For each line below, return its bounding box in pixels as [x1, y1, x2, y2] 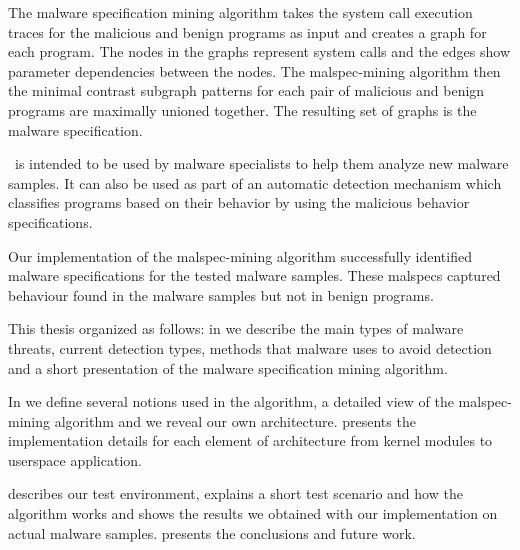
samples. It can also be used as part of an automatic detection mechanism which [8, 172, 502, 193]
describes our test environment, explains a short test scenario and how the [8, 483, 463, 504]
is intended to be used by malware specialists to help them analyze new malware [14, 153, 509, 174]
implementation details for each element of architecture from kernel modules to [8, 430, 493, 451]
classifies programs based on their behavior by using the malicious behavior [8, 192, 470, 213]
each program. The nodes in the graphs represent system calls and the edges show [8, 41, 511, 62]
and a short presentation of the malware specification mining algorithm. [8, 357, 448, 378]
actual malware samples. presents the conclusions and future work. [8, 522, 416, 543]
